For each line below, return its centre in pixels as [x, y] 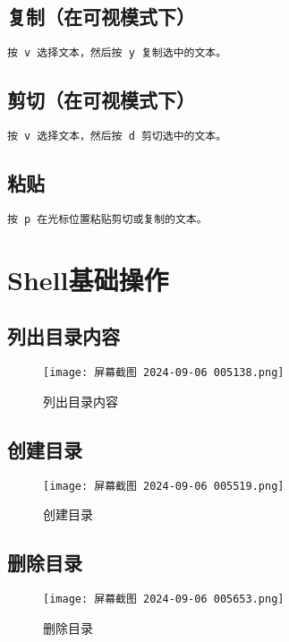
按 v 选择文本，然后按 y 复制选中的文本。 [117, 53]
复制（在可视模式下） [101, 17]
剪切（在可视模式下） [101, 100]
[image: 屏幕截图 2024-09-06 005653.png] [164, 599]
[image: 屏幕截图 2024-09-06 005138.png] [164, 373]
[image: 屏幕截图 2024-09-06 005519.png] [164, 486]
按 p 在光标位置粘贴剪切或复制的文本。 [107, 219]
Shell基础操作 [88, 279]
